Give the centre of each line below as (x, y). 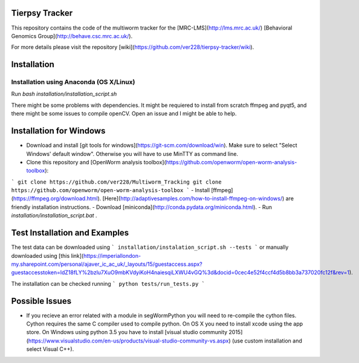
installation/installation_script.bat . (54, 216)
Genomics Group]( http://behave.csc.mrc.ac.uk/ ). (72, 36)
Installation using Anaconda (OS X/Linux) (73, 82)
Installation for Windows (58, 131)
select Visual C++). (50, 349)
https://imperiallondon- (112, 255)
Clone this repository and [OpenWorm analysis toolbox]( (96, 162)
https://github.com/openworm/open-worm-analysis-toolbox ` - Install (111, 190)
